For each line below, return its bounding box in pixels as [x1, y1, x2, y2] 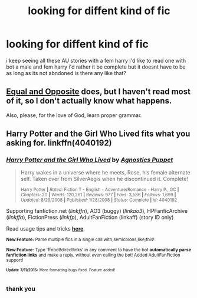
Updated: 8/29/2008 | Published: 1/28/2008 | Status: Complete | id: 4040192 [20, 197, 178, 203]
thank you [6, 284, 36, 293]
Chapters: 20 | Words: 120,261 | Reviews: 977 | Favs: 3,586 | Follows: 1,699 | [20, 192, 176, 198]
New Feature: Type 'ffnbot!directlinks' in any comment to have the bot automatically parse [6, 247, 192, 253]
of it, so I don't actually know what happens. [6, 96, 172, 106]
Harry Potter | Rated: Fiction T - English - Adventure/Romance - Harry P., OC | [20, 187, 179, 193]
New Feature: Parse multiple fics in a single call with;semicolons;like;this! [6, 237, 155, 243]
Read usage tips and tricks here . [6, 225, 86, 232]
